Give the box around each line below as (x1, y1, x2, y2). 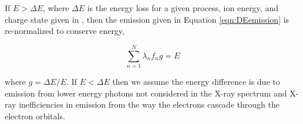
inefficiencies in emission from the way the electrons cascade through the (19, 98, 280, 111)
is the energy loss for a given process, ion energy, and (87, 2, 278, 13)
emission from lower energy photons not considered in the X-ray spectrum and (5, 87, 287, 99)
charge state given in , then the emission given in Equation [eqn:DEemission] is (5, 13, 289, 25)
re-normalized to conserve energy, (5, 25, 124, 37)
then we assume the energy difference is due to (112, 75, 280, 87)
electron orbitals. (5, 109, 65, 122)
